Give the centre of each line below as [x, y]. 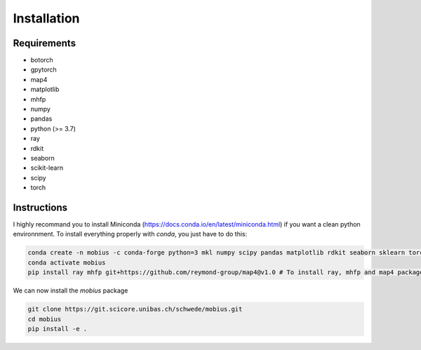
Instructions [40, 207]
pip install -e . [58, 329]
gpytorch [44, 69]
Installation [46, 18]
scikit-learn [47, 168]
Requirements [45, 43]
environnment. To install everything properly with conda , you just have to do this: [130, 234]
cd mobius [45, 319]
